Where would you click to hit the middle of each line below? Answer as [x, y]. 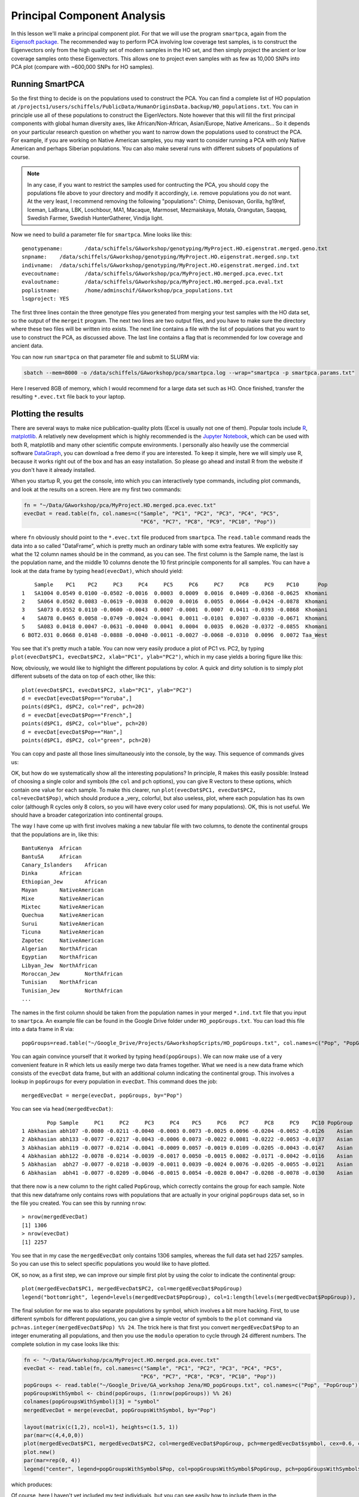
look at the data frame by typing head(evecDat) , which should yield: [97, 571]
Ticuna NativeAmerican [63, 932]
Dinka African [52, 873]
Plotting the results [47, 413]
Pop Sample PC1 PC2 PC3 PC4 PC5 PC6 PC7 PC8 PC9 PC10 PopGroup [200, 1122]
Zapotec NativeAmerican [63, 940]
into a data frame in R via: [42, 1029]
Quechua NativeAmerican [63, 915]
